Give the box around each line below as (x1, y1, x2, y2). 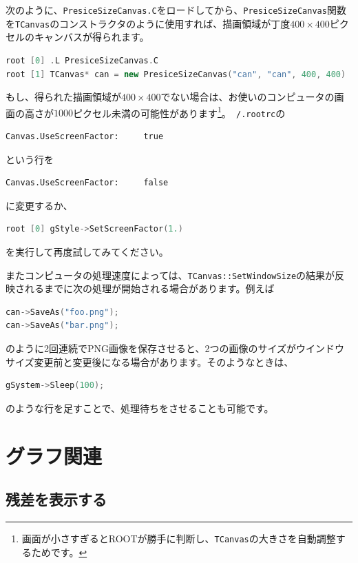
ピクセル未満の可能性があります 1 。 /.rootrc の (73, 103, 286, 120)
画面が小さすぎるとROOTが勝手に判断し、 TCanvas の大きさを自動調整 (21, 531, 336, 545)
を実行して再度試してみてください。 (6, 244, 169, 258)
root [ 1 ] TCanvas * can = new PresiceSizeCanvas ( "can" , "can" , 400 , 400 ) (6, 69, 346, 79)
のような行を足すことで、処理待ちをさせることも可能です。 (6, 400, 274, 415)
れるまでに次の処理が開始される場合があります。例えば (24, 281, 275, 296)
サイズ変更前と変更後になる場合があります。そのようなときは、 (6, 354, 294, 369)
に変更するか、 (6, 198, 73, 212)
